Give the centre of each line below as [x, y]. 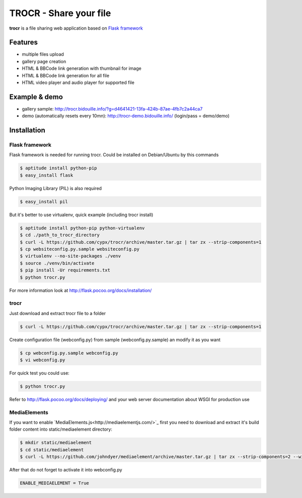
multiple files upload [43, 54]
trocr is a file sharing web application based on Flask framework [76, 28]
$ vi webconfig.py [43, 360]
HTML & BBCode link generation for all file [66, 75]
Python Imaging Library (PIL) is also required [56, 188]
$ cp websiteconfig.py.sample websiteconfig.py [80, 249]
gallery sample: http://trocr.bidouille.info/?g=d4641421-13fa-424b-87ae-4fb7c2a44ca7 [112, 109]
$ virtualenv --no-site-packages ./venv [70, 256]
